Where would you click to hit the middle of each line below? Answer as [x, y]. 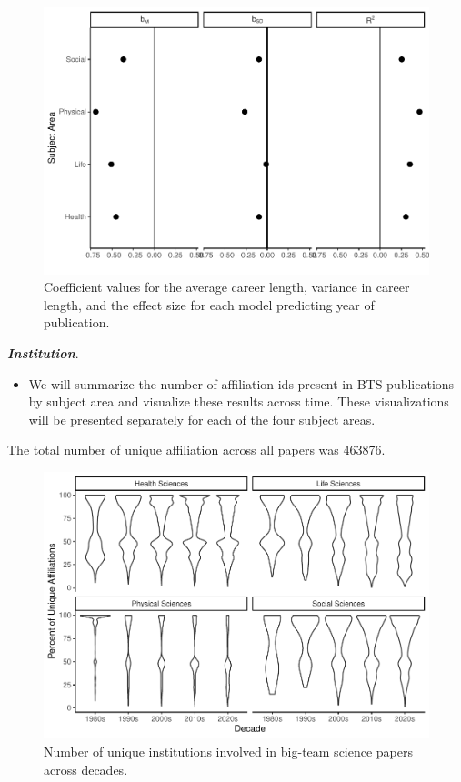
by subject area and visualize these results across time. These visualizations [239, 401]
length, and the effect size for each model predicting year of [209, 304]
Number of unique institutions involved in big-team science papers [229, 751]
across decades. [86, 769]
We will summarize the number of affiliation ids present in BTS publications [241, 383]
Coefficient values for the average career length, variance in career [227, 287]
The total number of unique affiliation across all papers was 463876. [196, 450]
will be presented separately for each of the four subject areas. [202, 419]
